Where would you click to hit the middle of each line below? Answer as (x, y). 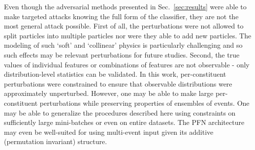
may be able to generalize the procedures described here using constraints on (120, 112)
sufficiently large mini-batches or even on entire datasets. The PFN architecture (124, 122)
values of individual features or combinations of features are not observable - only (127, 64)
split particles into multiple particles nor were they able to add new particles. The (128, 35)
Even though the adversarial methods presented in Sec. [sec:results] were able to (125, 6)
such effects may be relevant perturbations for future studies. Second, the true (122, 54)
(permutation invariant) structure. (56, 141)
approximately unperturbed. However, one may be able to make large (109, 93)
